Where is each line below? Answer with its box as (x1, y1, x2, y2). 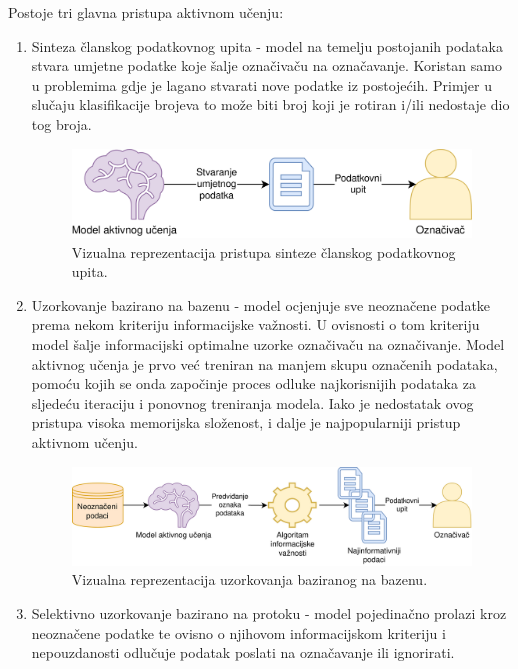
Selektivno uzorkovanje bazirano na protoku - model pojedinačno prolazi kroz (31, 603, 507, 624)
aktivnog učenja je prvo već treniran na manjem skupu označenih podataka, (31, 353, 498, 374)
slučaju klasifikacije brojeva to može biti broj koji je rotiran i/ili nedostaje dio (31, 94, 510, 115)
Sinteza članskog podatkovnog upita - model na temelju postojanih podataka (31, 35, 503, 56)
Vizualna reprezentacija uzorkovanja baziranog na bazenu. (71, 569, 428, 590)
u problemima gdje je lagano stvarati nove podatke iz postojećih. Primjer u (31, 74, 492, 95)
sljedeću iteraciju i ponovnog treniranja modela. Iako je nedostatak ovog (31, 392, 474, 413)
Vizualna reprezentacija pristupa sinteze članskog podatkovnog (71, 241, 456, 262)
